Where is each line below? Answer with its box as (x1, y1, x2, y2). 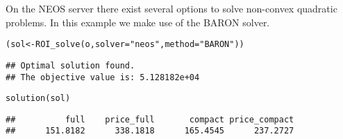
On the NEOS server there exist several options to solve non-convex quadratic (6, 1, 337, 15)
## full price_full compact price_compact (6, 114, 294, 124)
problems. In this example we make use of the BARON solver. (6, 15, 270, 29)
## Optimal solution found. (6, 60, 135, 71)
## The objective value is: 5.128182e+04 (6, 72, 200, 82)
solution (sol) (6, 93, 71, 104)
